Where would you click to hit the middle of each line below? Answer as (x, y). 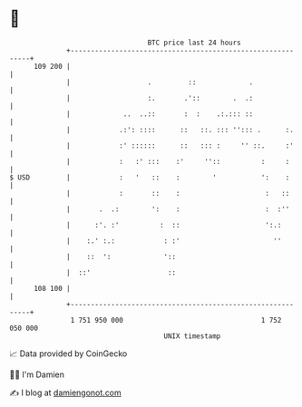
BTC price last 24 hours (195, 43)
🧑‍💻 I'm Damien (37, 374)
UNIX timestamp (192, 336)
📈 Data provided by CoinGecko (68, 354)
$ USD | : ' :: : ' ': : (150, 177)
